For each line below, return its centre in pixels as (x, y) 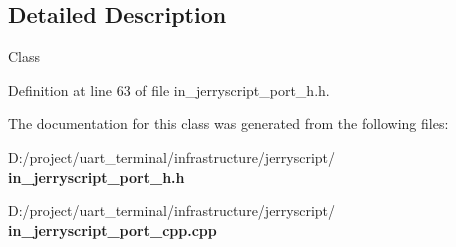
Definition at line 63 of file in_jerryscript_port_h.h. (169, 89)
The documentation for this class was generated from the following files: (228, 123)
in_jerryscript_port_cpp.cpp (112, 229)
